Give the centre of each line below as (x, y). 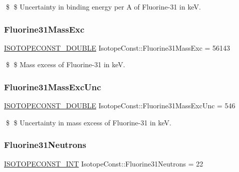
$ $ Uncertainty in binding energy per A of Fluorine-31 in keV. (103, 7)
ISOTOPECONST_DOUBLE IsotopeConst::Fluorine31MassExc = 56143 (117, 47)
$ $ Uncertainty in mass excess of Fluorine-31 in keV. (88, 122)
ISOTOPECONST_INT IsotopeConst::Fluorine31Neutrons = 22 (104, 163)
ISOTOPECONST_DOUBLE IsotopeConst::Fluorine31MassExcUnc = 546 (120, 106)
